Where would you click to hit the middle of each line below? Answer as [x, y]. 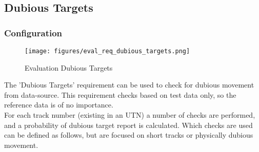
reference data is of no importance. [59, 105]
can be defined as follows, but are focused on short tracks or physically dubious [129, 135]
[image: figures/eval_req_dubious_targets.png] [107, 51]
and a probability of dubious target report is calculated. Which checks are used [128, 125]
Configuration [33, 32]
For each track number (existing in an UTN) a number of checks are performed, [130, 115]
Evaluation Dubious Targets [69, 67]
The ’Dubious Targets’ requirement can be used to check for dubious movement [129, 85]
